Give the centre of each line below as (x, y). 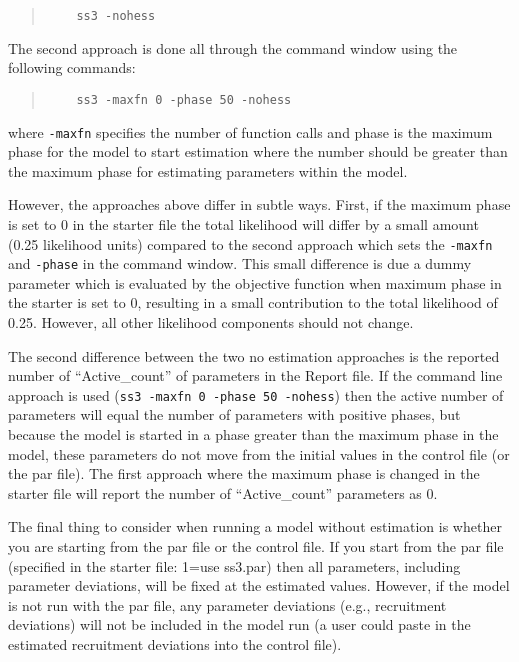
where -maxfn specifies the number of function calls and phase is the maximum (250, 131)
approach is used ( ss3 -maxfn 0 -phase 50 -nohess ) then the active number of (256, 394)
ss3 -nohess (116, 16)
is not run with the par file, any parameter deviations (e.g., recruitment (227, 604)
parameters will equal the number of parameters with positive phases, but (234, 414)
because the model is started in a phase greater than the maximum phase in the (253, 434)
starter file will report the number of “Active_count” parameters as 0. (223, 492)
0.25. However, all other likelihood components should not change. (211, 322)
